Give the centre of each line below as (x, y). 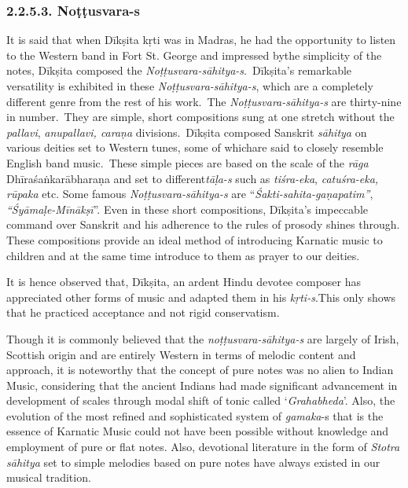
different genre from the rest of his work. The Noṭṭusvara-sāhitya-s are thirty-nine (204, 101)
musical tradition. (49, 477)
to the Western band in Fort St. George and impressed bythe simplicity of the (194, 55)
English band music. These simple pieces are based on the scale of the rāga (187, 162)
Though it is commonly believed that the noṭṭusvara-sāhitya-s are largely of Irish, (203, 338)
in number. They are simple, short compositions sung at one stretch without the (200, 117)
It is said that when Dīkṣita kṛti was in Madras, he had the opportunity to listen (201, 40)
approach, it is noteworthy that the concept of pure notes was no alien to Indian (200, 370)
